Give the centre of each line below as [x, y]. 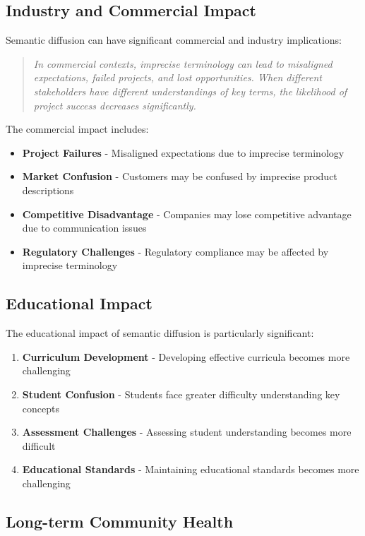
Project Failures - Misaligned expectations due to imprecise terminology [183, 152]
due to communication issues [84, 228]
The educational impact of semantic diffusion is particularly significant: [160, 333]
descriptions [48, 190]
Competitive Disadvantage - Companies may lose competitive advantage [187, 214]
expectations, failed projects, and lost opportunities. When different [178, 77]
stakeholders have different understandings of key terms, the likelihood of [190, 91]
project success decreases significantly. [115, 105]
